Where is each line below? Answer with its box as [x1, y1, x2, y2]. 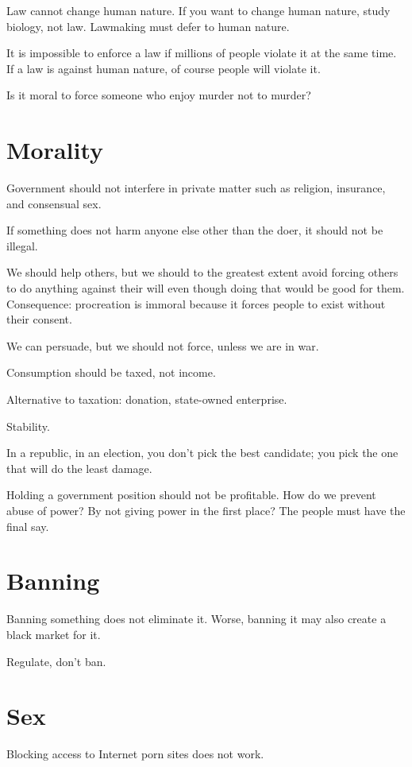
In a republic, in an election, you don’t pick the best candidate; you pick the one [6, 444, 399, 461]
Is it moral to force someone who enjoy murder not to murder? [6, 87, 311, 103]
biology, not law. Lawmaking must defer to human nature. [6, 17, 290, 34]
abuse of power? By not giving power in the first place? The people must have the [6, 502, 406, 518]
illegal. [6, 237, 38, 254]
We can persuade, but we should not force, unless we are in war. [6, 337, 319, 354]
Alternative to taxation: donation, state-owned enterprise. [6, 391, 287, 408]
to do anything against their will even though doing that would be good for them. [6, 280, 405, 296]
